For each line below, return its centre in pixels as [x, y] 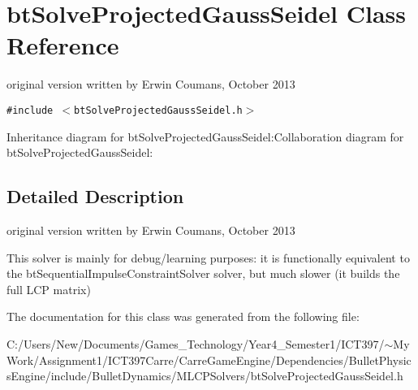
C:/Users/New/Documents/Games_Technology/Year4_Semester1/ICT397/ [196, 343]
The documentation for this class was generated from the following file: [183, 316]
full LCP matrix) [49, 289]
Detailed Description [95, 196]
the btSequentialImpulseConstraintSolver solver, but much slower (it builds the [203, 273]
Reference [63, 45]
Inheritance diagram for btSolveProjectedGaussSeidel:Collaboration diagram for [205, 136]
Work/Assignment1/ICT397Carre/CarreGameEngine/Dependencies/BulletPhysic [209, 360]
